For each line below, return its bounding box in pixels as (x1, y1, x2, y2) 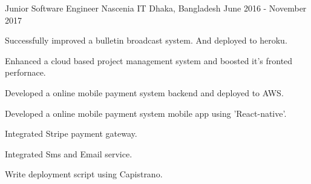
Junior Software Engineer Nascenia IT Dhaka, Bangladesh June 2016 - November (5, 2, 307, 14)
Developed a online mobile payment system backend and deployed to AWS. (5, 86, 284, 99)
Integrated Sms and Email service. (5, 147, 133, 160)
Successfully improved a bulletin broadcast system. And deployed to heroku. (5, 34, 287, 47)
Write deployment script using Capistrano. (5, 168, 163, 180)
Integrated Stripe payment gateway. (5, 127, 137, 140)
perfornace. (5, 66, 46, 79)
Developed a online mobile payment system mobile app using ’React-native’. (5, 107, 287, 119)
